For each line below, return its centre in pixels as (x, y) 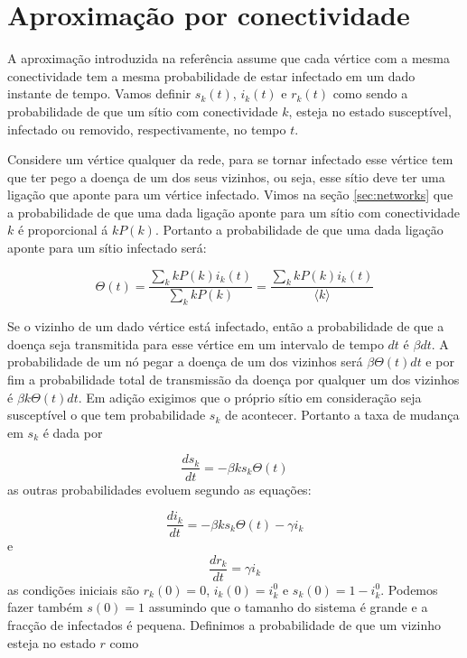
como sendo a (370, 93)
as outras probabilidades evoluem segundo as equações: (159, 489)
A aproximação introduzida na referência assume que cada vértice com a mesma (229, 58)
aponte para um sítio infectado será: (107, 248)
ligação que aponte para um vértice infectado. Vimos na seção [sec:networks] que (230, 195)
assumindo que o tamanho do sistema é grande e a (288, 607)
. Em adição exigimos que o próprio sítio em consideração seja (250, 397)
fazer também (45, 607)
